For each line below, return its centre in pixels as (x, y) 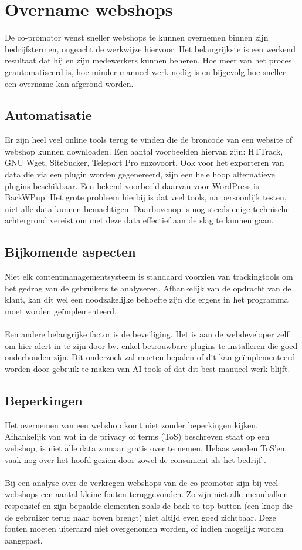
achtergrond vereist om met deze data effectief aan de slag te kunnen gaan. (139, 220)
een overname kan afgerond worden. (69, 83)
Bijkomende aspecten (70, 252)
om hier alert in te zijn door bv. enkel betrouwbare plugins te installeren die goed (151, 345)
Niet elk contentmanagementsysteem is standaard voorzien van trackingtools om (149, 276)
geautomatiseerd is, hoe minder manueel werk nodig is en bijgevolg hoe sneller (145, 71)
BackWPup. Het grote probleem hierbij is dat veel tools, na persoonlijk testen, (146, 197)
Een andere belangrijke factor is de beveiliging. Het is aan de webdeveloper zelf (147, 334)
